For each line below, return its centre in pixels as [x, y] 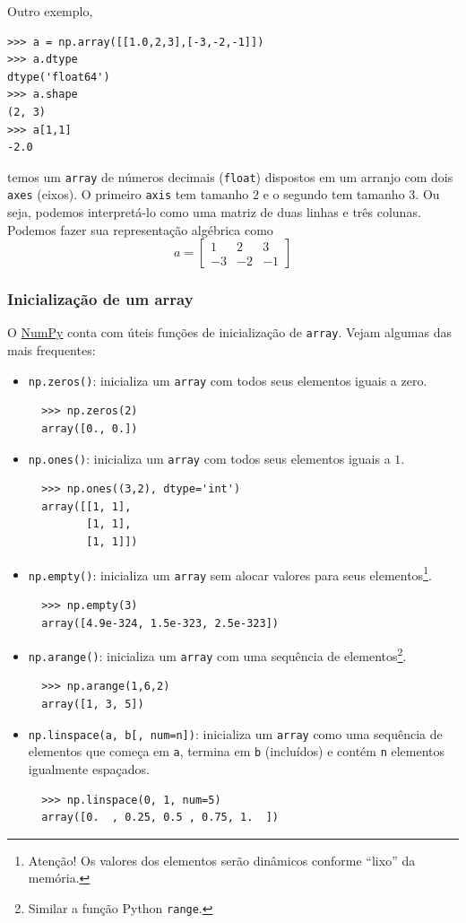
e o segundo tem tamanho [334, 194]
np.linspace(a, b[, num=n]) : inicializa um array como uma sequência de [235, 733]
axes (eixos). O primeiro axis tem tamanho [128, 194]
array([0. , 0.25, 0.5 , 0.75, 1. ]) [160, 818]
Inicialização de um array [100, 299]
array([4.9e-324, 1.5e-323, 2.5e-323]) [160, 623]
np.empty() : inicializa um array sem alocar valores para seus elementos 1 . [230, 573]
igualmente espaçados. [89, 768]
